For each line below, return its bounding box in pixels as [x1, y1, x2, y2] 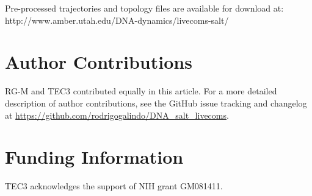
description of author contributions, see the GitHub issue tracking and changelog [5, 96, 307, 109]
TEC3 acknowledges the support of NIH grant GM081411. [5, 180, 223, 192]
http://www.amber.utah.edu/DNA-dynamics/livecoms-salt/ [5, 13, 229, 26]
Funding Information [5, 144, 184, 169]
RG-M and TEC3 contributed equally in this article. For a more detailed [5, 85, 277, 97]
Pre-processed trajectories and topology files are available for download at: [5, 2, 284, 14]
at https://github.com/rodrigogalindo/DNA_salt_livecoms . [5, 108, 229, 121]
